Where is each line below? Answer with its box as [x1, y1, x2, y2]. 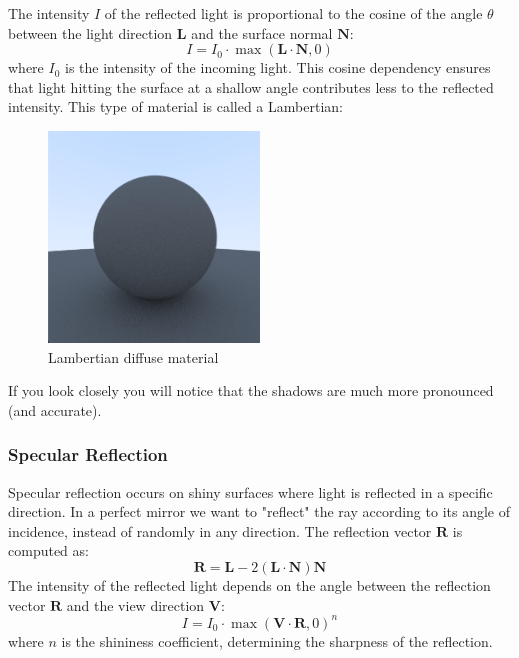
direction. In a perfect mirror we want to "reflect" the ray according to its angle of [8, 501, 510, 522]
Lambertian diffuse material [48, 346, 219, 367]
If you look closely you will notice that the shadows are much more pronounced [8, 380, 494, 401]
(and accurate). [8, 399, 102, 420]
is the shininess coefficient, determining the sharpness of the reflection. [61, 630, 493, 651]
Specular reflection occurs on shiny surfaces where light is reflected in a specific [8, 481, 493, 502]
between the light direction [8, 22, 173, 43]
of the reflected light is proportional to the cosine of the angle [104, 3, 483, 23]
